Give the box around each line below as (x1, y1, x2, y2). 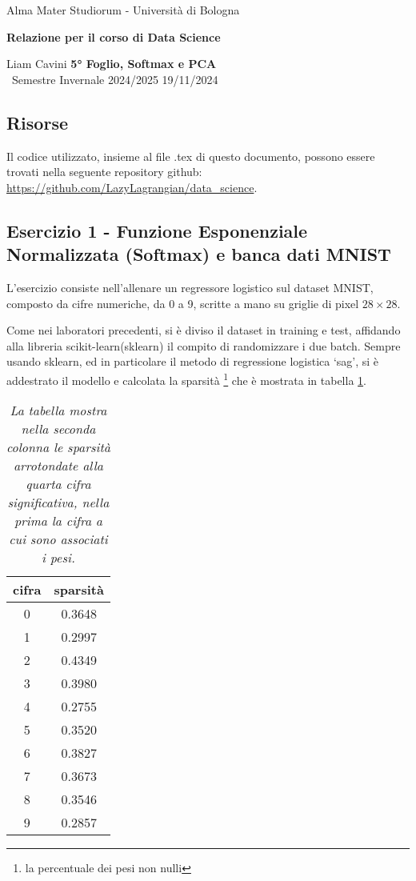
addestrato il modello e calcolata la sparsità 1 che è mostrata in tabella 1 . (6, 369, 366, 388)
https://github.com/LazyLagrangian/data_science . (6, 178, 258, 195)
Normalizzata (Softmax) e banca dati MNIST (6, 242, 391, 266)
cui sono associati (9, 530, 108, 549)
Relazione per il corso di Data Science (6, 28, 221, 45)
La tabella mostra (10, 401, 107, 420)
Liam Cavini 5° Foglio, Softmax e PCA (6, 55, 217, 72)
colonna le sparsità (6, 438, 110, 457)
